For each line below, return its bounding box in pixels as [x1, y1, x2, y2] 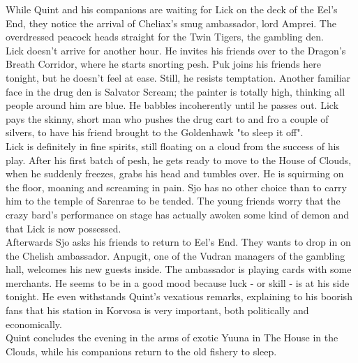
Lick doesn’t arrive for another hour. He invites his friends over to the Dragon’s [6, 43, 346, 57]
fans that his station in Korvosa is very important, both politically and [6, 303, 309, 318]
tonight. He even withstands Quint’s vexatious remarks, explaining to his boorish [6, 289, 352, 304]
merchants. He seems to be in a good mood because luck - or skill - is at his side [6, 275, 350, 290]
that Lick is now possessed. [6, 221, 121, 235]
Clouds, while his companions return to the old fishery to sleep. [6, 343, 277, 358]
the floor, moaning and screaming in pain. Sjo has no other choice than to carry [6, 179, 347, 194]
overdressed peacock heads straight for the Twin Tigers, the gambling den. [6, 29, 324, 44]
